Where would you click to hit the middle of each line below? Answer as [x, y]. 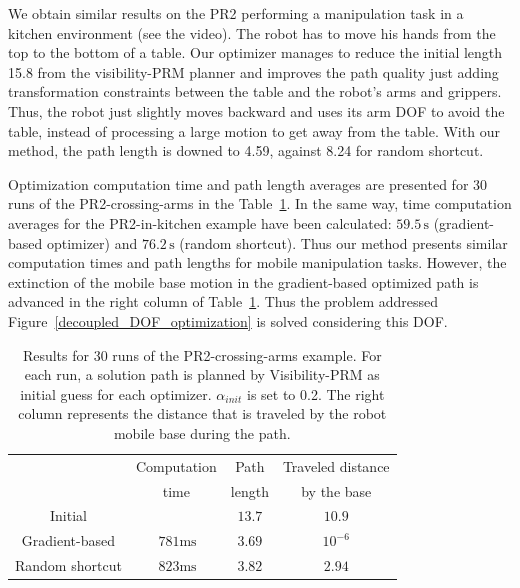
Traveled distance [336, 465]
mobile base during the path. [202, 432]
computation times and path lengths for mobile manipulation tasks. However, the [257, 262]
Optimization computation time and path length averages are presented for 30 [248, 183]
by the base [336, 490]
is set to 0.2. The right [315, 393]
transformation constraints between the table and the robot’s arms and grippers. [255, 91]
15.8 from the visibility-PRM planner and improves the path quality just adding [253, 71]
